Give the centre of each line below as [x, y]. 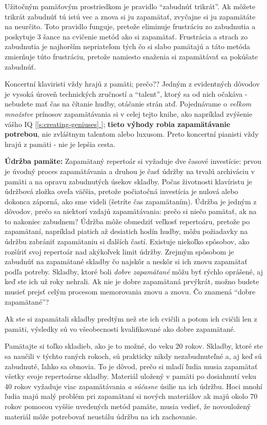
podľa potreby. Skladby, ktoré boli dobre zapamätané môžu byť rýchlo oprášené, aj [134, 271]
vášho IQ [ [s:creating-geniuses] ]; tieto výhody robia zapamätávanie [118, 124]
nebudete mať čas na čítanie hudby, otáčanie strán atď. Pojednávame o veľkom [128, 104]
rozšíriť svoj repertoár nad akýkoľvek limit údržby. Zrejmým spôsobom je [119, 251]
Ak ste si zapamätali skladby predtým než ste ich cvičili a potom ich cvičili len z [131, 319]
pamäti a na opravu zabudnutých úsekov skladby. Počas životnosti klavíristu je [128, 181]
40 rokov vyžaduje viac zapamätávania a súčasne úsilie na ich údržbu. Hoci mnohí [134, 386]
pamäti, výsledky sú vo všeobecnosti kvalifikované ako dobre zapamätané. [120, 328]
